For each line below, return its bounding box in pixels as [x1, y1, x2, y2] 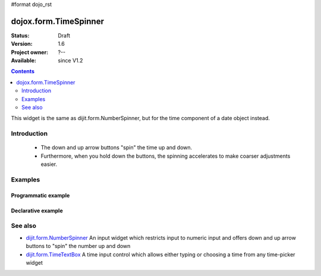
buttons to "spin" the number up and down [26, 243, 131, 250]
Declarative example [11, 207, 63, 214]
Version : [11, 40, 33, 48]
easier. [40, 161, 58, 168]
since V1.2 [58, 57, 83, 64]
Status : [11, 32, 30, 39]
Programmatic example [11, 192, 70, 199]
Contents [11, 68, 35, 75]
